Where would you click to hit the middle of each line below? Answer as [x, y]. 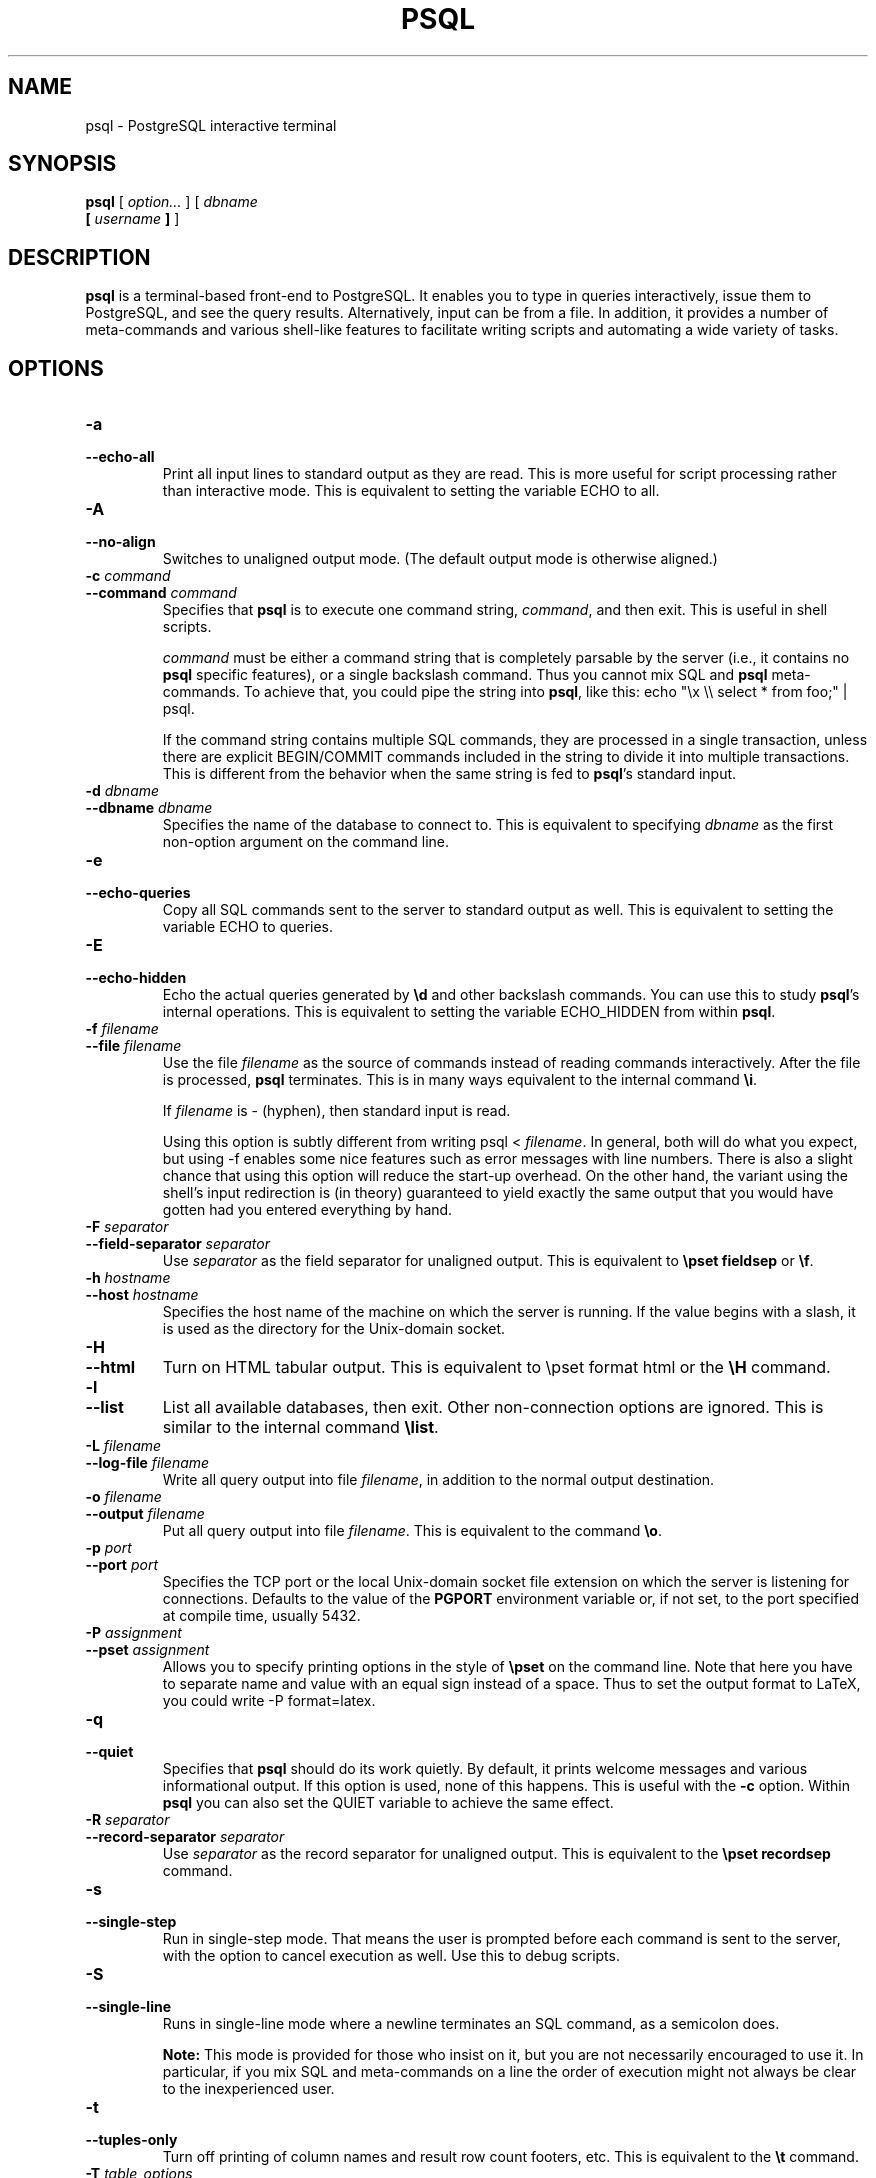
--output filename [145, 1514]
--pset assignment [147, 1650]
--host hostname [142, 1295]
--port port [122, 1565]
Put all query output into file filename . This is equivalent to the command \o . [412, 1531]
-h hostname [128, 1278]
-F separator [127, 1227]
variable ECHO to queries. [248, 927]
